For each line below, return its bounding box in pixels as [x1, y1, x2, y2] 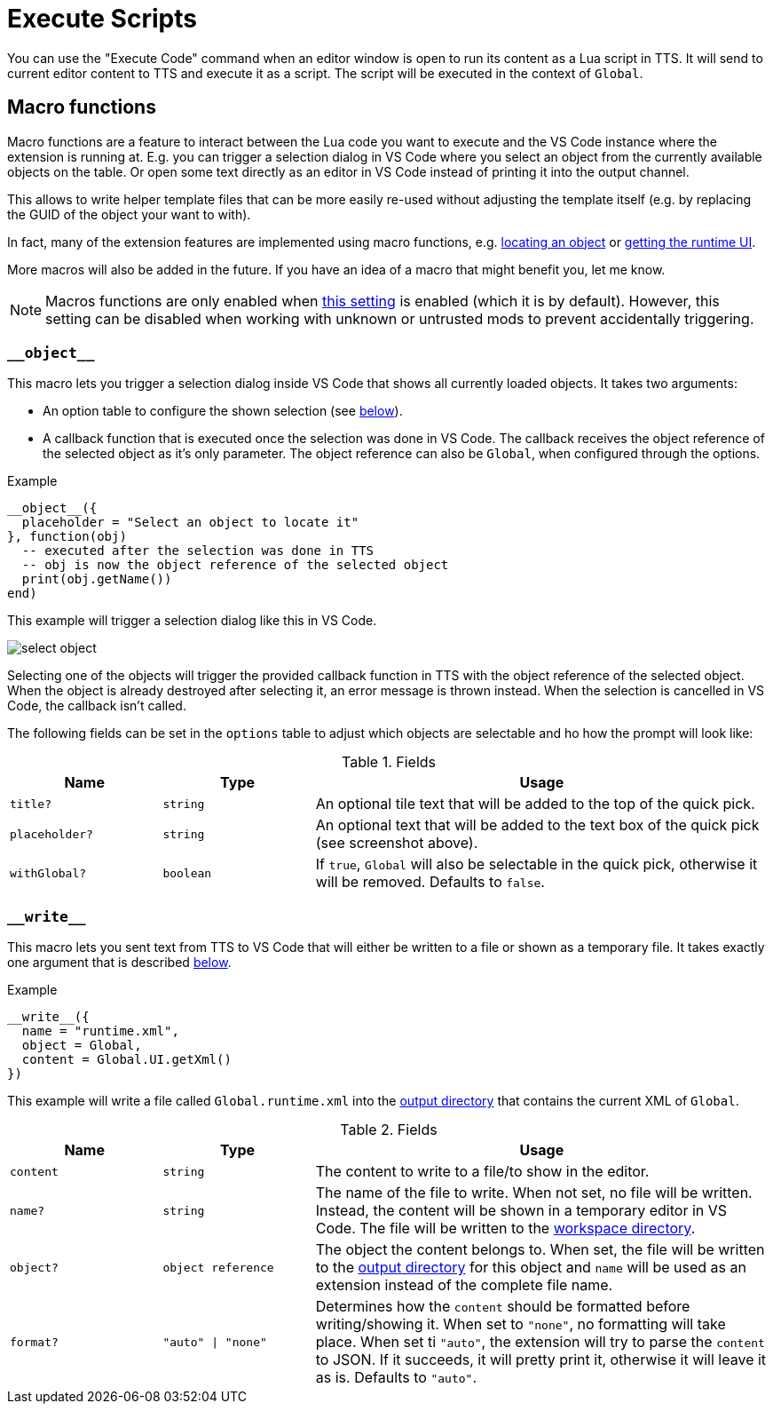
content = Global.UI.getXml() [21, 1052, 232, 1067]
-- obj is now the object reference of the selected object [21, 558, 449, 573]
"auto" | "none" [162, 1335, 267, 1349]
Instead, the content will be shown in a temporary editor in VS [315, 1201, 728, 1220]
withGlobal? [10, 866, 87, 880]
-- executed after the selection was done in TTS [21, 543, 375, 559]
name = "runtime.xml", [21, 1024, 179, 1039]
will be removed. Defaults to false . [315, 873, 545, 892]
